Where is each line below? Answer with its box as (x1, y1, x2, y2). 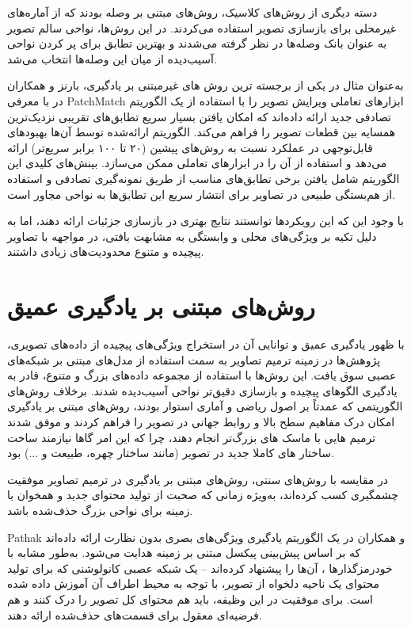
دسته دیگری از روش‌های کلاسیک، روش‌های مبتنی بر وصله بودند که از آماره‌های (7, 4, 378, 20)
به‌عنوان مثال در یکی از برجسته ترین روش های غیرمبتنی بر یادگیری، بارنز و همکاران (7, 77, 404, 93)
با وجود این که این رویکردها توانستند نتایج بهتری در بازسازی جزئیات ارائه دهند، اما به (7, 212, 404, 229)
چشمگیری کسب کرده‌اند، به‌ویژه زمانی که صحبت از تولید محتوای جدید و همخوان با (7, 486, 398, 503)
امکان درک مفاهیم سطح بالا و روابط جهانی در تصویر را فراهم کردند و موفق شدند (7, 414, 395, 429)
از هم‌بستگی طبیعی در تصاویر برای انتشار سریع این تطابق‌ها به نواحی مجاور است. (7, 185, 396, 202)
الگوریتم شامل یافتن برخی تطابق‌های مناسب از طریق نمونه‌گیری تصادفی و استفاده (7, 170, 400, 186)
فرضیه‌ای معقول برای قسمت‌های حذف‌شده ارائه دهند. (7, 606, 262, 623)
